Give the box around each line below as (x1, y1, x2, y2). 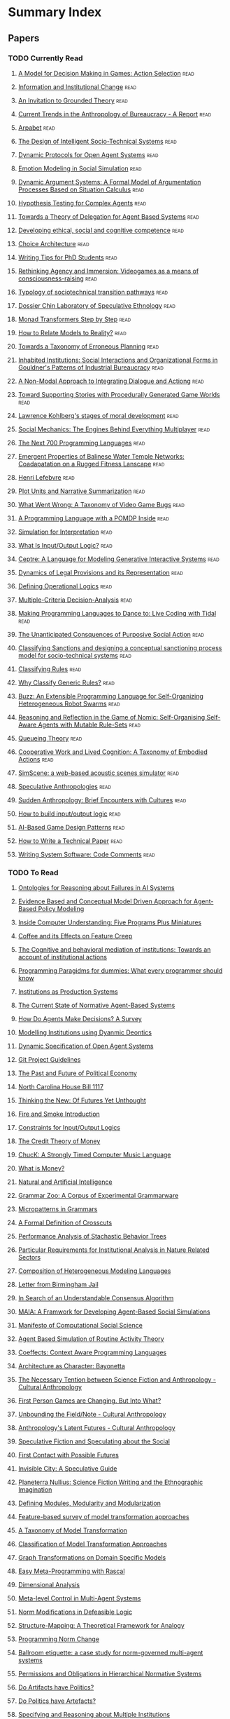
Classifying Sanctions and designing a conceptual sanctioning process (17, 643, 222, 652)
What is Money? (17, 1164, 65, 1173)
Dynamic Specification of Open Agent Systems (17, 1042, 154, 1051)
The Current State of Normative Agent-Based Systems (17, 1001, 175, 1010)
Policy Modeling (38, 905, 85, 913)
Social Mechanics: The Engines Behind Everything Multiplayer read (17, 425, 210, 433)
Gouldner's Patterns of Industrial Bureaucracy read (17, 363, 164, 372)
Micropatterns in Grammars (17, 1205, 98, 1213)
